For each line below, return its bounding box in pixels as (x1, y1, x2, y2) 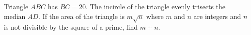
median (4, 11, 26, 21)
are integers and (193, 11, 241, 21)
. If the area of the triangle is (38, 11, 125, 21)
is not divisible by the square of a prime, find (4, 22, 138, 32)
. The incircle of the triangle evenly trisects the (85, 1, 226, 11)
